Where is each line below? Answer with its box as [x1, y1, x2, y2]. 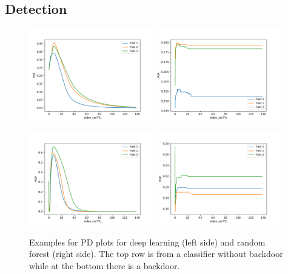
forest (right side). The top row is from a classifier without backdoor [29, 247, 283, 260]
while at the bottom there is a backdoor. [29, 259, 180, 272]
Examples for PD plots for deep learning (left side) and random [29, 235, 266, 248]
